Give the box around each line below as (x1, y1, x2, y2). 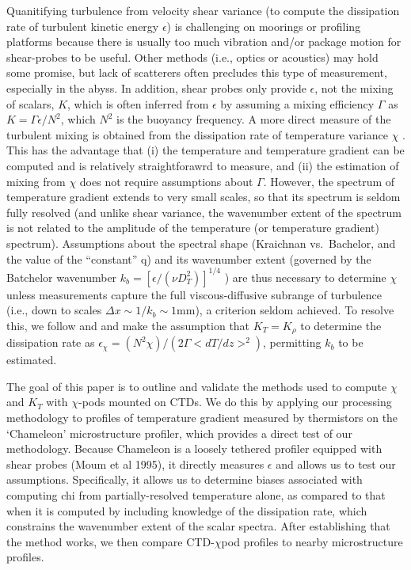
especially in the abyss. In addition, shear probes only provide (6, 79, 306, 96)
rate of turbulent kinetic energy (6, 17, 159, 34)
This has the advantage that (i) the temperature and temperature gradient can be (6, 142, 405, 158)
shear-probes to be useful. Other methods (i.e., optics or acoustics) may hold (6, 48, 379, 65)
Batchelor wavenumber (6, 268, 117, 285)
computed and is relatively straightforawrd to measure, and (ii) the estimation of (6, 157, 399, 173)
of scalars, (6, 95, 55, 112)
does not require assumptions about (79, 173, 253, 189)
